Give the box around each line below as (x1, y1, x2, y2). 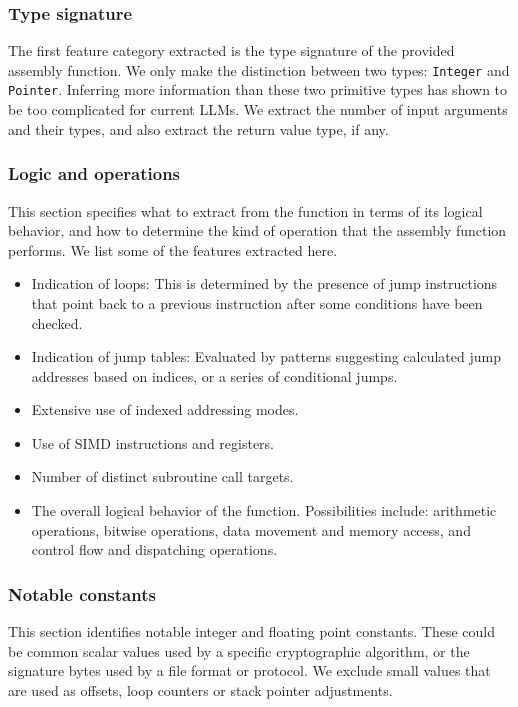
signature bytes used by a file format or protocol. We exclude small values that (8, 660, 491, 681)
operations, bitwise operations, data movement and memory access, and (31, 519, 471, 540)
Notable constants (8, 581, 156, 606)
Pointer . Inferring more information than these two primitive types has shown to (8, 79, 508, 100)
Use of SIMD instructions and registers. (31, 432, 274, 453)
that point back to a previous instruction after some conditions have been (31, 292, 483, 313)
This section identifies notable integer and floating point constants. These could (8, 621, 496, 642)
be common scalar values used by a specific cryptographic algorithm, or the (8, 640, 470, 661)
